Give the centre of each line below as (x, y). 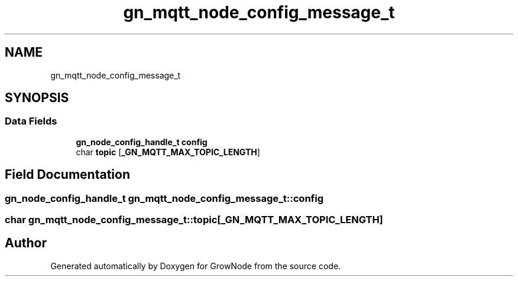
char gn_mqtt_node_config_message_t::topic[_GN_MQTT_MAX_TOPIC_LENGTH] (194, 220)
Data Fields (31, 121)
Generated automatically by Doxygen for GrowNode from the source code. (196, 266)
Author (26, 243)
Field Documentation (67, 175)
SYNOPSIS (37, 98)
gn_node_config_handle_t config (142, 142)
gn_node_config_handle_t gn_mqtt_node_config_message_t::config (164, 198)
